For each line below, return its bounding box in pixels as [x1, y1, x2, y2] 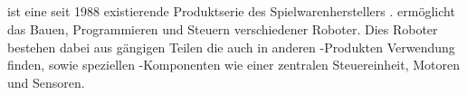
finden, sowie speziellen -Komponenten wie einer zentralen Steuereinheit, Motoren [7, 55, 461, 74]
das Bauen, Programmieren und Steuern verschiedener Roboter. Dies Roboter [7, 19, 438, 38]
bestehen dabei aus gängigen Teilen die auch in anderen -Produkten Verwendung [7, 37, 455, 56]
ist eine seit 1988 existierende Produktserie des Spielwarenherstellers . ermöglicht [7, 2, 455, 21]
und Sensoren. [7, 72, 85, 91]
